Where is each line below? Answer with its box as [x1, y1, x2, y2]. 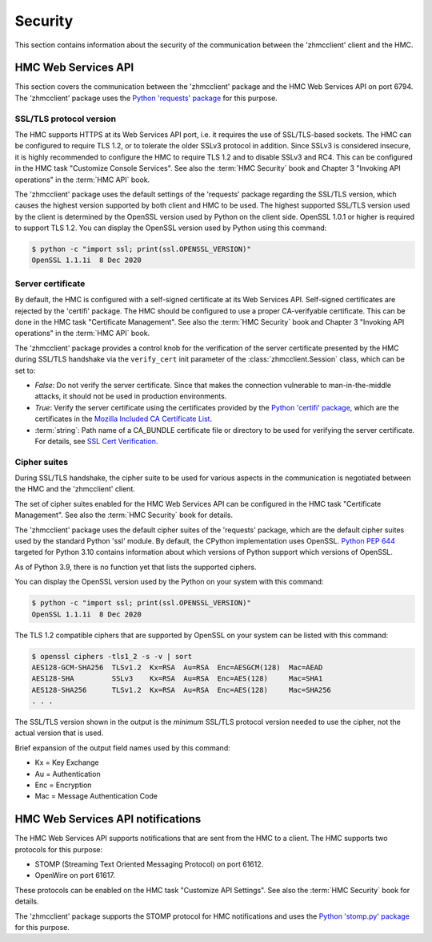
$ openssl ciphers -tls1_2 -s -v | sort [31, 652, 192, 661]
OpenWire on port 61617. [34, 871, 115, 880]
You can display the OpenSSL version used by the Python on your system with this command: [14, 577, 324, 587]
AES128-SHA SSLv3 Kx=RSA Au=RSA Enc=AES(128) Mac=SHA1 [31, 674, 323, 683]
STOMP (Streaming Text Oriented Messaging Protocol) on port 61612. [34, 859, 264, 869]
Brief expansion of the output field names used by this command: [14, 742, 231, 753]
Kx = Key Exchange [34, 758, 99, 767]
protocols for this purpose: [14, 844, 103, 854]
